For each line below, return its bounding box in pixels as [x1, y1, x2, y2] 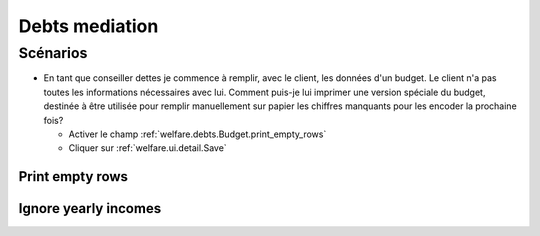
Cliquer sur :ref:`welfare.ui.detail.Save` [68, 142, 227, 154]
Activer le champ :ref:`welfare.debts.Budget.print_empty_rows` [68, 128, 327, 140]
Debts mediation [18, 15, 159, 37]
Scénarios [18, 44, 88, 62]
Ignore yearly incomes [18, 200, 162, 217]
